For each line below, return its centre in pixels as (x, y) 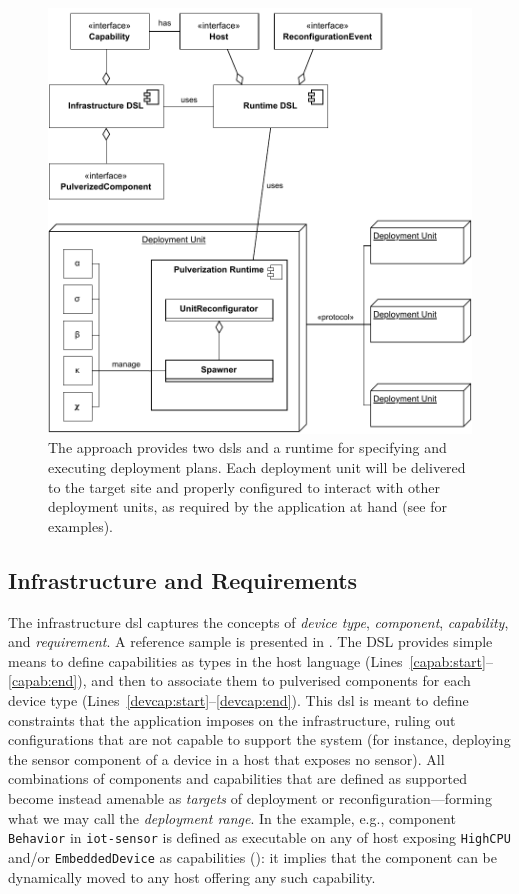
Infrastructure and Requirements (183, 579)
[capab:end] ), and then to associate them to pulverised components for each (239, 680)
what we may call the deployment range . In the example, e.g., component (232, 817)
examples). (81, 525)
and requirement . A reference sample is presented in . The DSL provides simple (250, 641)
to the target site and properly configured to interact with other (244, 486)
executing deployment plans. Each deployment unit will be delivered (257, 467)
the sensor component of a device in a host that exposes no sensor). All (226, 758)
